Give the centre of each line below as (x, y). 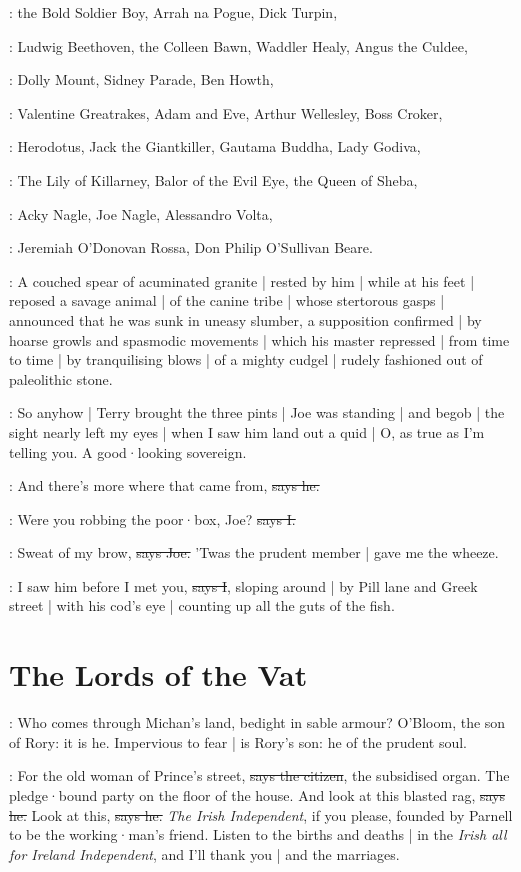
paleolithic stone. (61, 378)
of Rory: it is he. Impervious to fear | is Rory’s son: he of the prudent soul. (238, 741)
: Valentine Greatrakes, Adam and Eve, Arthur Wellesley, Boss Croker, (226, 112)
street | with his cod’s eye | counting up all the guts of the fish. (202, 605)
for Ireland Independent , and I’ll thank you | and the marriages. (204, 853)
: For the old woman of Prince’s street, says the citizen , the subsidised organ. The (259, 775)
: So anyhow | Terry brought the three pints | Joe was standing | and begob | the (257, 412)
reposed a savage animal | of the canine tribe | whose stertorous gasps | (227, 300)
